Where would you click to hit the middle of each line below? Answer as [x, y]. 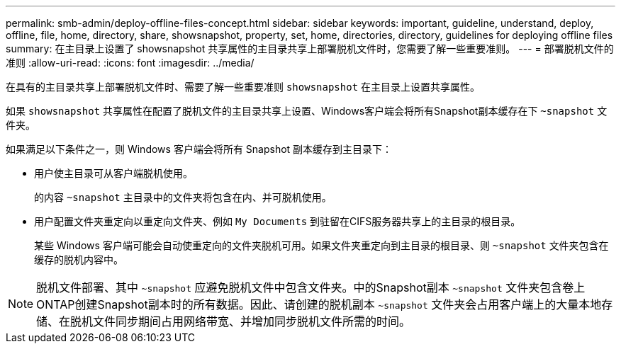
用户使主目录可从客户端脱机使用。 [113, 173]
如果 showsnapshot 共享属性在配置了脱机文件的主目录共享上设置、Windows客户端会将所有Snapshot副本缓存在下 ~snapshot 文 [307, 111]
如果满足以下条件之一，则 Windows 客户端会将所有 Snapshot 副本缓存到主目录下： [199, 149]
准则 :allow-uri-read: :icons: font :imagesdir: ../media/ [130, 63]
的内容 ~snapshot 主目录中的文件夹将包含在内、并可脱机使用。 [183, 197]
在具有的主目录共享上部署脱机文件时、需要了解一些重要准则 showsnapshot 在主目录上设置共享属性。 [243, 87]
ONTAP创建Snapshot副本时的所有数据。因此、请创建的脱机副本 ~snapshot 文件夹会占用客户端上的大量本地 [319, 304]
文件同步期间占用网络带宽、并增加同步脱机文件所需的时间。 [252, 321]
